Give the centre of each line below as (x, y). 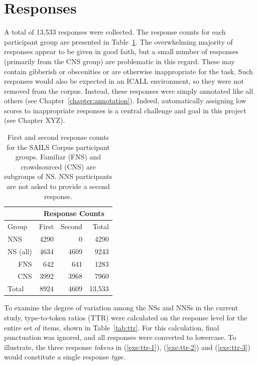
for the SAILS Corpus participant (58, 147)
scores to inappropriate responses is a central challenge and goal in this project (125, 110)
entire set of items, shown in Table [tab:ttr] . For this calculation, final (112, 327)
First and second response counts (58, 137)
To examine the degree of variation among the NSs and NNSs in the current (121, 308)
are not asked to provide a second (58, 186)
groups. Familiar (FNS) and (58, 157)
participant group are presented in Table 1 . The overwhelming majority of (118, 41)
